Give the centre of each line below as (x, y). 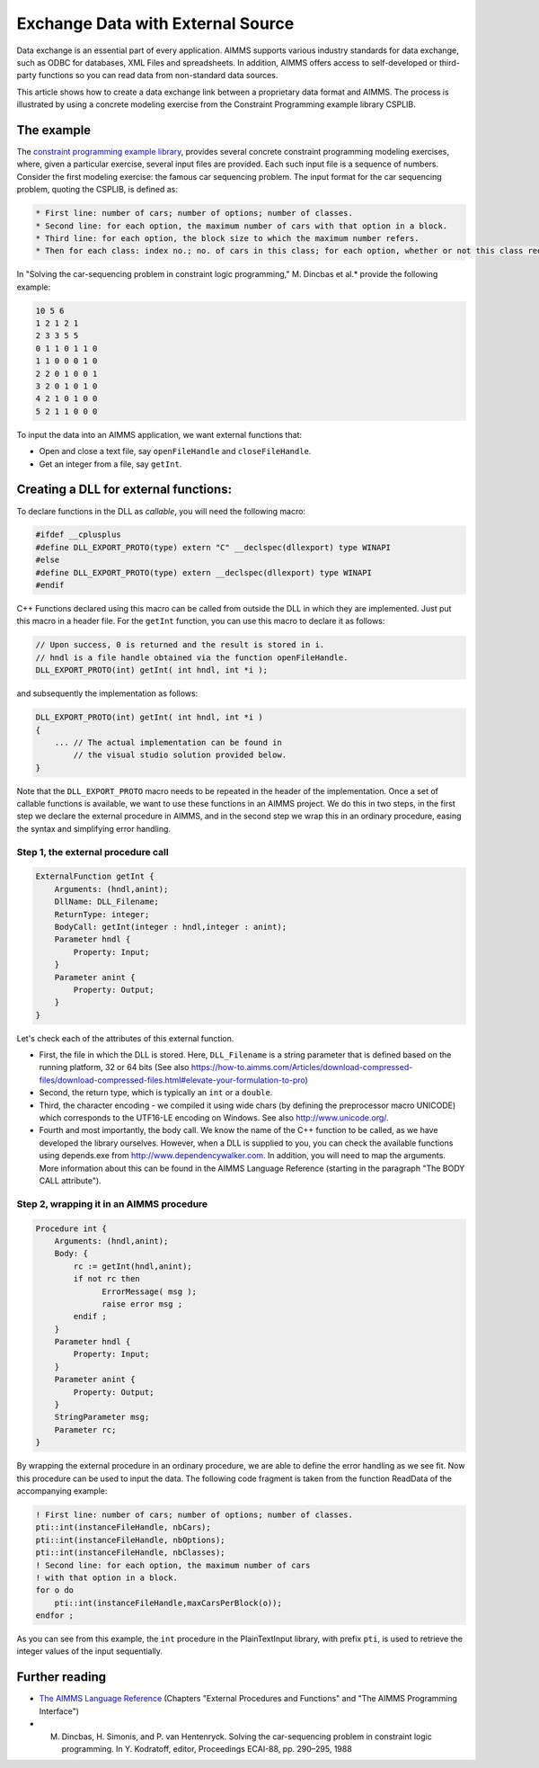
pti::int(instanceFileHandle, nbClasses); (130, 1553)
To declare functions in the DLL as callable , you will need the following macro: (161, 511)
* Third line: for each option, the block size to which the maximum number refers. (227, 238)
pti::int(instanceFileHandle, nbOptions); (130, 1540)
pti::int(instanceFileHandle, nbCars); (123, 1527)
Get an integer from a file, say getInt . (110, 464)
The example (54, 130)
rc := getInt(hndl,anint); (133, 1266)
